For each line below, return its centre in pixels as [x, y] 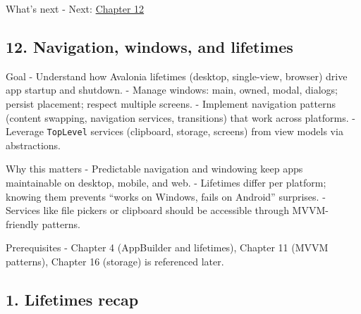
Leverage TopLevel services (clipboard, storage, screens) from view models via [175, 131]
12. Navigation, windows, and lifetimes [149, 46]
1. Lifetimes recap [72, 299]
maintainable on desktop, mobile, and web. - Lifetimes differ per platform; [166, 183]
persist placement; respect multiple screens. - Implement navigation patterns [171, 103]
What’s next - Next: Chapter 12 [75, 8]
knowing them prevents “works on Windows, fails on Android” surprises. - [166, 196]
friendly [22, 224]
